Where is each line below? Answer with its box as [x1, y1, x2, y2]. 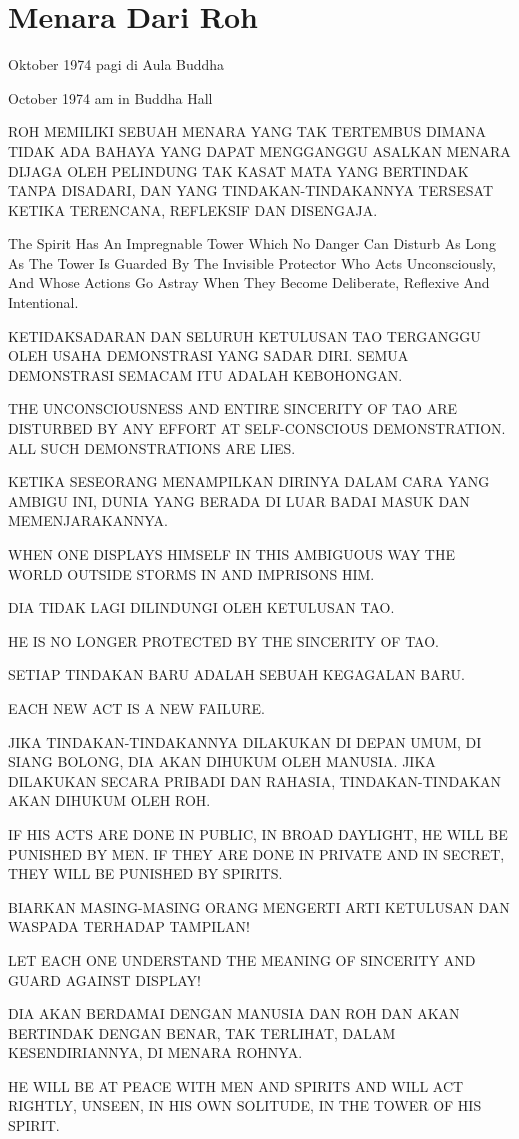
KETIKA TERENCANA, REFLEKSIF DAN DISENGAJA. [8, 199, 378, 220]
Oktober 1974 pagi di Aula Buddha [8, 54, 225, 75]
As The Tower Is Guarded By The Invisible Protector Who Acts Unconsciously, [8, 252, 496, 273]
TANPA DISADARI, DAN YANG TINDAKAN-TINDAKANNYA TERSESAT [8, 180, 494, 201]
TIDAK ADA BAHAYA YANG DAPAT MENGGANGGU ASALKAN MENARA [8, 140, 511, 161]
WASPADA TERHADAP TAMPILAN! [8, 916, 250, 937]
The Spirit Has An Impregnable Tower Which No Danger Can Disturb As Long [8, 233, 496, 254]
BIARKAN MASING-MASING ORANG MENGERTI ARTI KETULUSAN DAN [8, 896, 510, 917]
